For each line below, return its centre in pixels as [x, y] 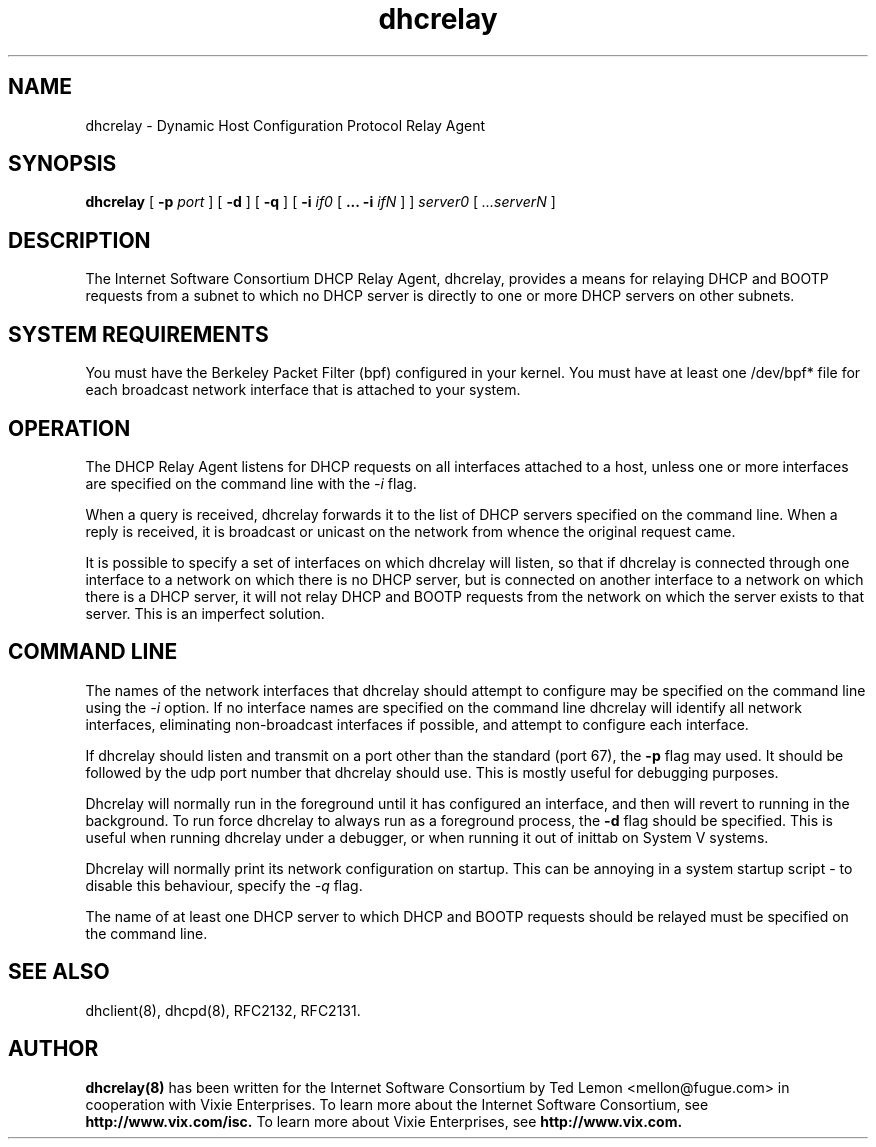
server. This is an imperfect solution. [205, 613]
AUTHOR [53, 1049]
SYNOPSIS [62, 164]
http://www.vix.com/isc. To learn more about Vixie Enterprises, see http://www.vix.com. [384, 1121]
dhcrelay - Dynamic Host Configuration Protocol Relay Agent [285, 125]
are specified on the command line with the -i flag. [251, 483]
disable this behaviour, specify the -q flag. [224, 885]
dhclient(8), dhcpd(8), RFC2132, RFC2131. [223, 1010]
